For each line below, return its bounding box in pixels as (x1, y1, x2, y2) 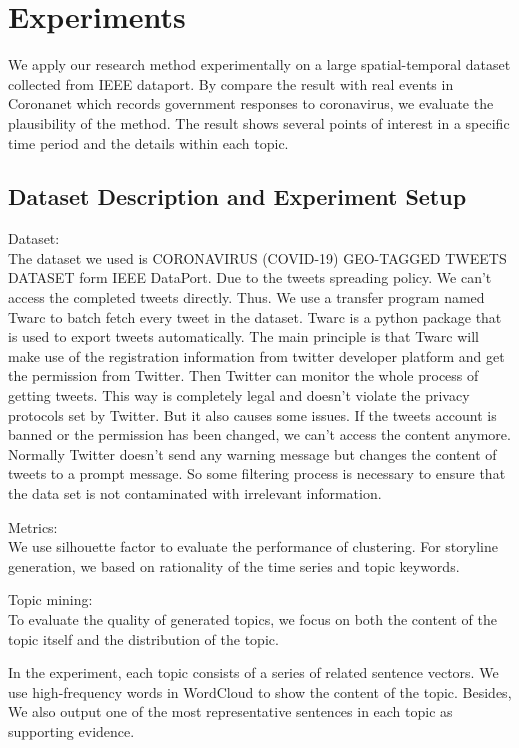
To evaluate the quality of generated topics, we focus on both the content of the (8, 608, 498, 629)
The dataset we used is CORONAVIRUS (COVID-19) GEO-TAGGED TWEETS (8, 247, 507, 268)
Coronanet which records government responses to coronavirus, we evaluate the (8, 93, 494, 114)
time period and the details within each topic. (8, 132, 289, 153)
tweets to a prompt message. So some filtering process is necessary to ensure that (8, 463, 506, 484)
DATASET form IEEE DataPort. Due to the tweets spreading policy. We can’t (8, 267, 492, 288)
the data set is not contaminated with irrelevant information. (8, 483, 382, 504)
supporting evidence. (8, 720, 135, 741)
